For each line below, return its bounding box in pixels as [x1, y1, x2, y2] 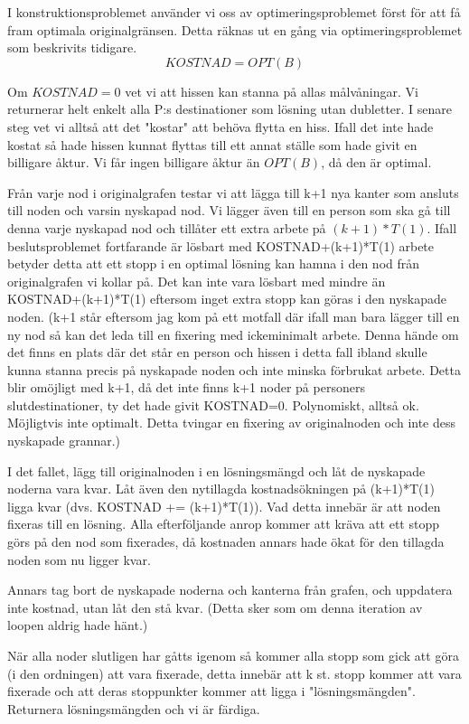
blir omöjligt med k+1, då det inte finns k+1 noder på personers [7, 378, 365, 397]
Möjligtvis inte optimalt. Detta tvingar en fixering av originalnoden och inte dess [7, 413, 456, 432]
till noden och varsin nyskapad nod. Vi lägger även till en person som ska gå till [7, 201, 451, 220]
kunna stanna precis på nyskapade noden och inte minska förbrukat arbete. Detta [7, 360, 461, 379]
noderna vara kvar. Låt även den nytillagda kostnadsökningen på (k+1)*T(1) [7, 479, 436, 498]
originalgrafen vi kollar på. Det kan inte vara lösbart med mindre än [7, 271, 386, 290]
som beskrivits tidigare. [7, 38, 137, 57]
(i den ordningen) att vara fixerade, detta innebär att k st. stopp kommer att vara [7, 663, 462, 682]
